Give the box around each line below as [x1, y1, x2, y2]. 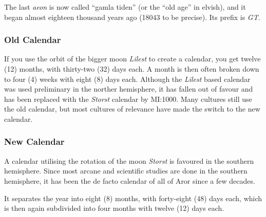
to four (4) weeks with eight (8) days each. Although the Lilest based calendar [4, 73, 251, 84]
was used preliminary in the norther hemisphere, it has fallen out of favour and [4, 83, 253, 94]
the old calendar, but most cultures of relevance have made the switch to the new [4, 103, 260, 114]
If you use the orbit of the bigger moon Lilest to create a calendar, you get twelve [4, 53, 261, 64]
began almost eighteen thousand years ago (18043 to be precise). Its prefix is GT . [4, 11, 260, 22]
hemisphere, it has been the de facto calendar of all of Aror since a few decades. [4, 175, 255, 186]
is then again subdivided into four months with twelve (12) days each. [4, 203, 224, 213]
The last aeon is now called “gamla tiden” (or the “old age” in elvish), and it [4, 2, 246, 12]
